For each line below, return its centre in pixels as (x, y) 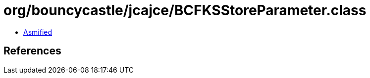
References (32, 51)
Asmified (38, 32)
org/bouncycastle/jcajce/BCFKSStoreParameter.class (185, 10)
